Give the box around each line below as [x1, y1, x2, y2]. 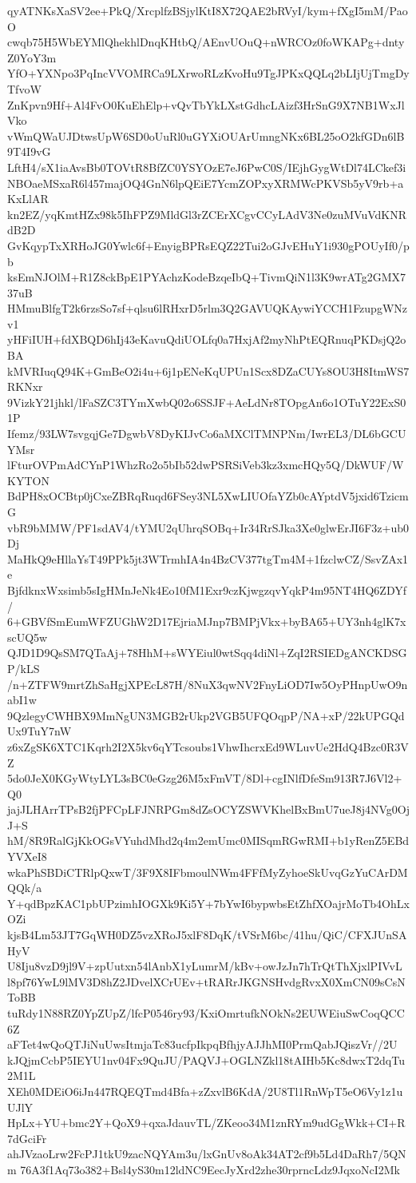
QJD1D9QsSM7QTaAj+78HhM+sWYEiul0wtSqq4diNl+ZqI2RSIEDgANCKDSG [7, 644, 407, 661]
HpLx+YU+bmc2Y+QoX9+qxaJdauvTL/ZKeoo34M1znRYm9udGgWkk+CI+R [7, 1114, 406, 1131]
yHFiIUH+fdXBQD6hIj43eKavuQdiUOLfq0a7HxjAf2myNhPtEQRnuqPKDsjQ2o [7, 331, 406, 348]
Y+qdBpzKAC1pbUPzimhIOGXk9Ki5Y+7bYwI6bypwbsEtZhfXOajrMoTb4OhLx [7, 894, 410, 911]
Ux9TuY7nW [7, 723, 72, 739]
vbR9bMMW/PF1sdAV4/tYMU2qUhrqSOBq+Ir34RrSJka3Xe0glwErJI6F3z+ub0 [7, 519, 409, 536]
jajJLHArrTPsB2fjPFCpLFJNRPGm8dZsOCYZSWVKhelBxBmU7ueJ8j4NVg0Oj [7, 801, 410, 818]
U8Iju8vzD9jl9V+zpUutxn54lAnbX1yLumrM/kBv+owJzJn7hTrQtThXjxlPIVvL [7, 958, 402, 974]
